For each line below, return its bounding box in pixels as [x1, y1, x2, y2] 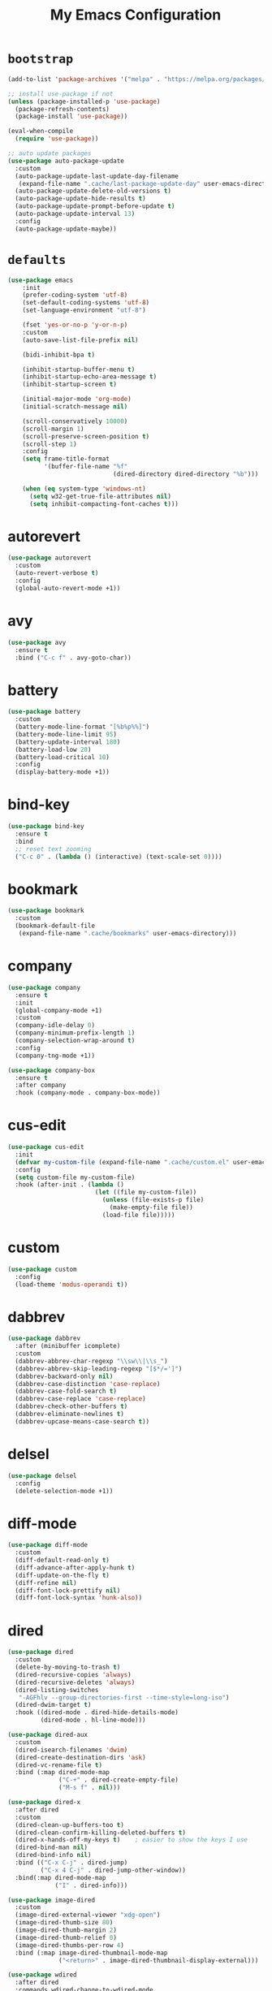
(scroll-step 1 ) [22, 440, 78, 448]
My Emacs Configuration [50, 6, 222, 24]
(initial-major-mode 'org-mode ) [22, 395, 132, 404]
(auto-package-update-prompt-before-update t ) [15, 202, 175, 210]
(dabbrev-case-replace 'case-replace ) [15, 1395, 147, 1403]
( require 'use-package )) [15, 135, 99, 143]
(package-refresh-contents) [15, 105, 110, 113]
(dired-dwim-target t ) [15, 1701, 92, 1709]
